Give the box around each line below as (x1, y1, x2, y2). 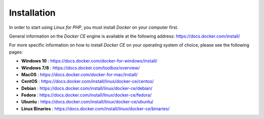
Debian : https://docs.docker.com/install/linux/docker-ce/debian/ (21, 85, 153, 91)
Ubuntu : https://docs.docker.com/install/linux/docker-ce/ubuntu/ (21, 99, 154, 105)
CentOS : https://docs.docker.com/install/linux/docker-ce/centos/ (21, 79, 154, 84)
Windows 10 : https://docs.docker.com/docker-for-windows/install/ (21, 58, 157, 64)
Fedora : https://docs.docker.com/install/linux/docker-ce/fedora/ (21, 92, 152, 98)
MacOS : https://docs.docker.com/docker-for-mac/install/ (21, 71, 138, 78)
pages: (9, 49, 23, 55)
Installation (9, 7, 56, 18)
